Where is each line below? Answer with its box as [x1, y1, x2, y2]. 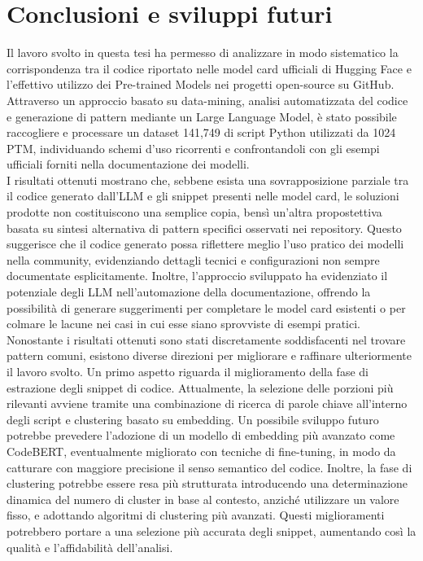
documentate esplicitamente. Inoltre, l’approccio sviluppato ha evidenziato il [7, 267, 388, 284]
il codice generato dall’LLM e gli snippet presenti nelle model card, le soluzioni [7, 187, 399, 204]
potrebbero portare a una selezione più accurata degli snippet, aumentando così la [7, 522, 416, 539]
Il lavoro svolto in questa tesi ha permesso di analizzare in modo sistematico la [7, 44, 399, 61]
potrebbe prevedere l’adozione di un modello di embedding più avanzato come [7, 427, 395, 444]
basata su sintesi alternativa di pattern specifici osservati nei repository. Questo [7, 219, 402, 236]
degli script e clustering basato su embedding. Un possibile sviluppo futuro [7, 410, 379, 427]
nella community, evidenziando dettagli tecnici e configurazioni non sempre [7, 251, 380, 268]
